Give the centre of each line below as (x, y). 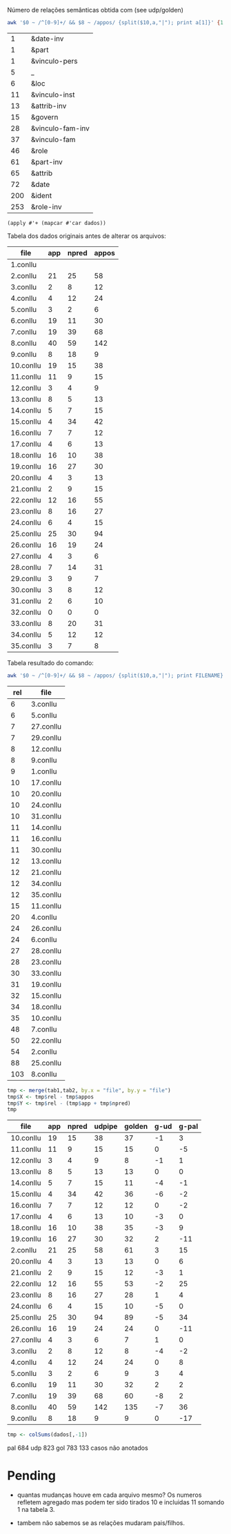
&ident (41, 195)
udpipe (106, 1126)
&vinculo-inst (53, 95)
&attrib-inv (49, 106)
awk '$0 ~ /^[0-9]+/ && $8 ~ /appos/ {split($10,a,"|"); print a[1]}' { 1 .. (118, 23)
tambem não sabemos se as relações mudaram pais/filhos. (101, 1523)
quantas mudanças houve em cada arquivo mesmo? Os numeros (109, 1495)
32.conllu (26, 612)
